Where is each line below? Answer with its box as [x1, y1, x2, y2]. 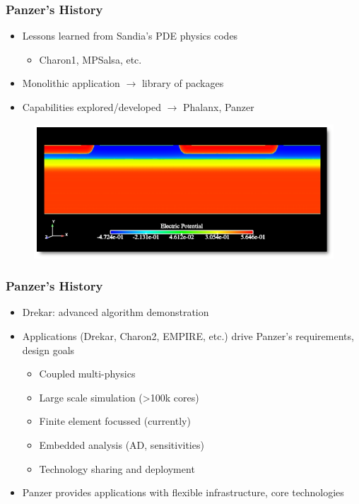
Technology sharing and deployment [39, 461, 195, 476]
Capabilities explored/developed [22, 100, 161, 114]
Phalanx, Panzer [183, 100, 254, 114]
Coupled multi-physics [39, 366, 136, 381]
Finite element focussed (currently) [39, 414, 191, 428]
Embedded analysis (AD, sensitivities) [39, 437, 204, 452]
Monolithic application [22, 76, 120, 90]
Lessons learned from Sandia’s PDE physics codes [22, 28, 238, 43]
